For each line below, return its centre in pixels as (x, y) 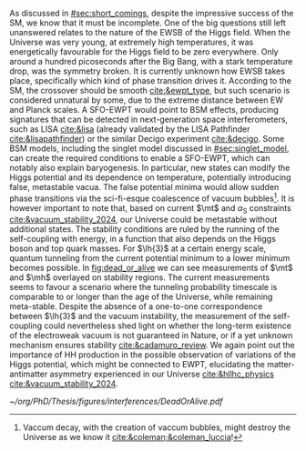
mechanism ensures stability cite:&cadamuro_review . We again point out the (152, 346)
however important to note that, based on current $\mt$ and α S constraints (150, 209)
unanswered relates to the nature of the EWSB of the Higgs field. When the (150, 32)
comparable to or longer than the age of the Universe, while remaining (141, 297)
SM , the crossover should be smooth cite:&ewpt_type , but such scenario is (150, 90)
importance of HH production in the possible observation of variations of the (153, 355)
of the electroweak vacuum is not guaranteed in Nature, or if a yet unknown (151, 336)
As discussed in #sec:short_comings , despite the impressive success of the (152, 13)
